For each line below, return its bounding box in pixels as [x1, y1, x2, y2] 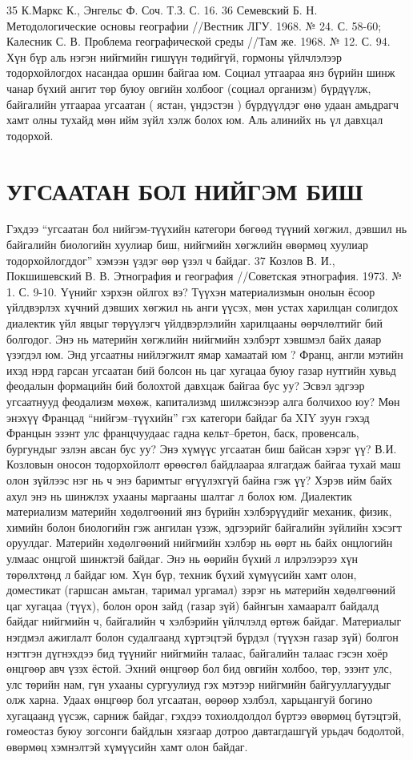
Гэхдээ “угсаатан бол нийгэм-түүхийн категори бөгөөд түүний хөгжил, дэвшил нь [6, 220, 407, 237]
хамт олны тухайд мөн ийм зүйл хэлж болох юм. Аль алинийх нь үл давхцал [6, 111, 383, 128]
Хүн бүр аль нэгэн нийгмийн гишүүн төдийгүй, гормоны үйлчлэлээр [6, 48, 342, 65]
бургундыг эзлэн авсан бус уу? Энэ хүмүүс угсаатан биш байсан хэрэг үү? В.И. [6, 440, 397, 456]
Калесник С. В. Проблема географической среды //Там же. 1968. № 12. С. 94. [6, 33, 391, 50]
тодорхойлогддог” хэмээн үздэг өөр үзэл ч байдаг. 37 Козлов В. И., [6, 251, 335, 268]
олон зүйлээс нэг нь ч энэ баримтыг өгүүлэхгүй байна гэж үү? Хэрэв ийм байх [6, 471, 392, 488]
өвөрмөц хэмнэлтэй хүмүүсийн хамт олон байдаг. [6, 738, 248, 755]
